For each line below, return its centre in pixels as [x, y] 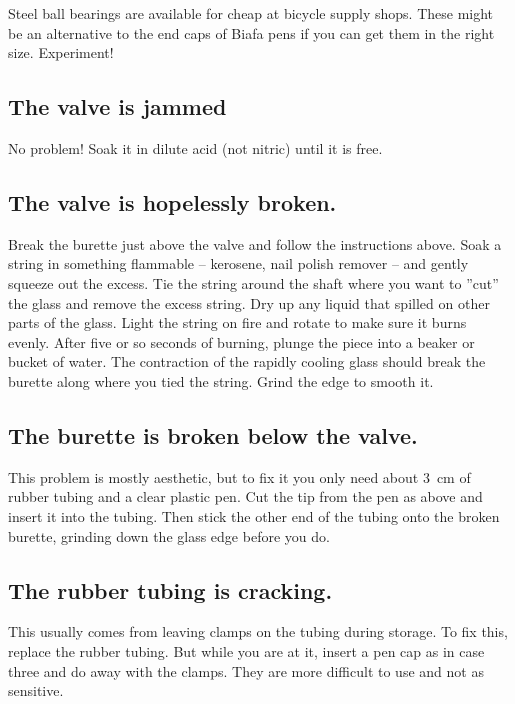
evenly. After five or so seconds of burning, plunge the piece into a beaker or [241, 341]
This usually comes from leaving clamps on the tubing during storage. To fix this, [258, 631]
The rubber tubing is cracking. [170, 589]
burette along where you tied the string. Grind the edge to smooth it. [221, 380]
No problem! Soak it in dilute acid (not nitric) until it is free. [195, 147]
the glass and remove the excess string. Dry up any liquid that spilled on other [249, 302]
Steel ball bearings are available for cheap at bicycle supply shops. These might [251, 13]
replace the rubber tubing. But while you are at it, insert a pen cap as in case [246, 650]
